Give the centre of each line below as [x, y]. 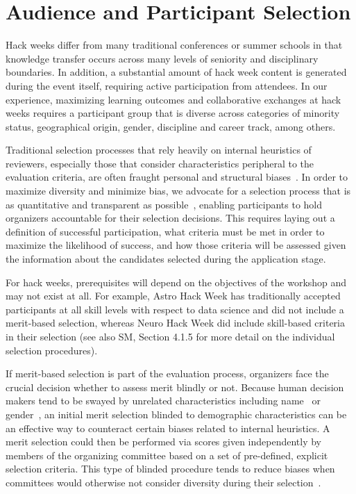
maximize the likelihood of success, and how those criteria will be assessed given [176, 245]
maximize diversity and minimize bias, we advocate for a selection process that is [178, 191]
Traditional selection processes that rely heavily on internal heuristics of [159, 150]
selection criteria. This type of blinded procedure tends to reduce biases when [170, 469]
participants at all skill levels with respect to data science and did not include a [175, 309]
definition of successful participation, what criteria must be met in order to [165, 231]
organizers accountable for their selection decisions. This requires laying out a [170, 218]
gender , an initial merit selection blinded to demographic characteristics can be [176, 414]
